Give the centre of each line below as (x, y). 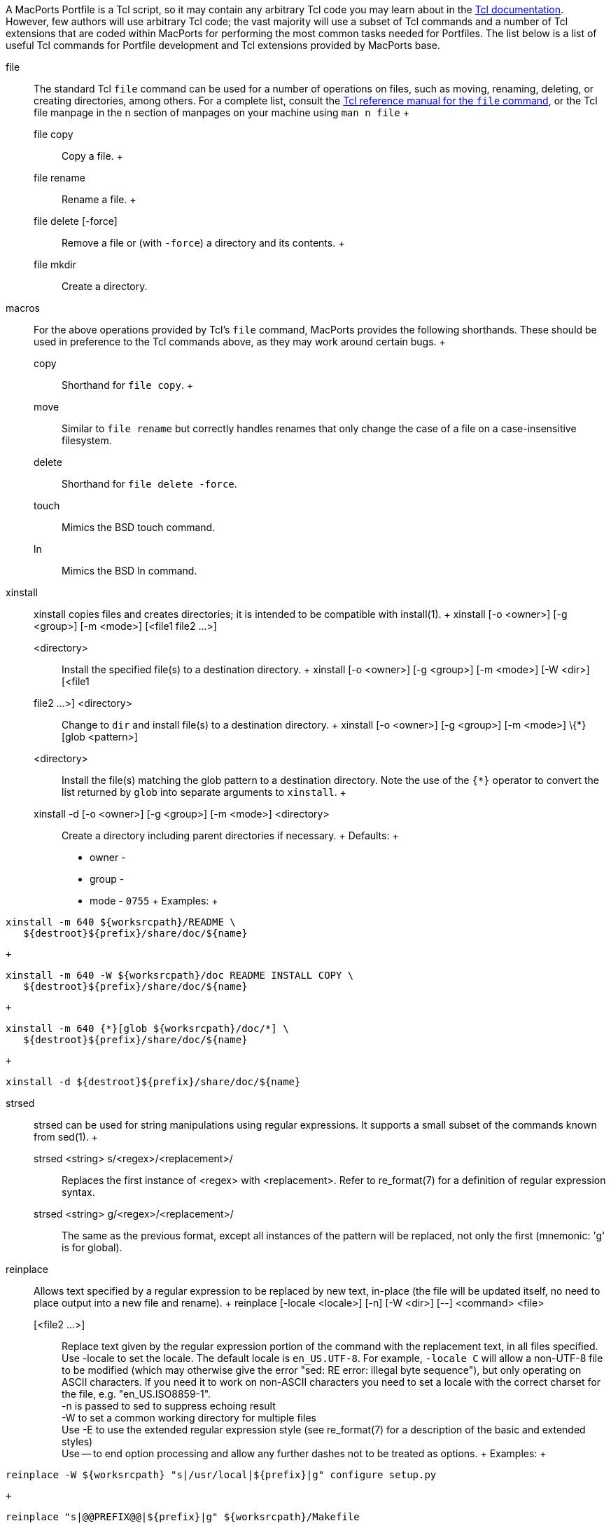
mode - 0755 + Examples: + (154, 901)
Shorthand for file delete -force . (149, 484)
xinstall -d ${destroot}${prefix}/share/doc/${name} (153, 1082)
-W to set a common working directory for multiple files (189, 1418)
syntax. (78, 1192)
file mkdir (55, 264)
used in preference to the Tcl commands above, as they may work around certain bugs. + (240, 342)
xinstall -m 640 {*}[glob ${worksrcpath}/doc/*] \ (147, 1028)
